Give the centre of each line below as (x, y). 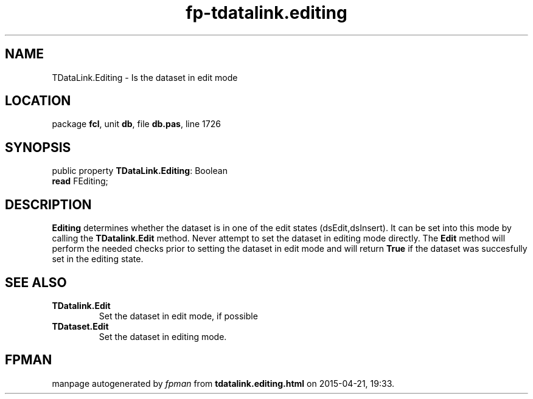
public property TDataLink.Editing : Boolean (140, 171)
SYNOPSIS (38, 147)
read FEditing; (80, 181)
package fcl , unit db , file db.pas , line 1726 (136, 124)
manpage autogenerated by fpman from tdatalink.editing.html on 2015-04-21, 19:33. (223, 383)
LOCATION (38, 101)
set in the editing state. (98, 259)
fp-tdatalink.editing (266, 13)
